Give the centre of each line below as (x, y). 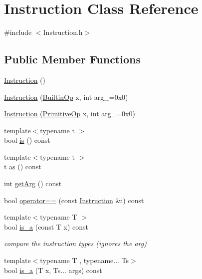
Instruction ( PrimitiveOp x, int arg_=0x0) (70, 114)
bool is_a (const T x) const (46, 226)
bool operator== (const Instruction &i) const (74, 200)
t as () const (23, 166)
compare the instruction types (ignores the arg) (75, 243)
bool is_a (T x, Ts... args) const (53, 270)
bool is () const (27, 140)
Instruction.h (63, 32)
